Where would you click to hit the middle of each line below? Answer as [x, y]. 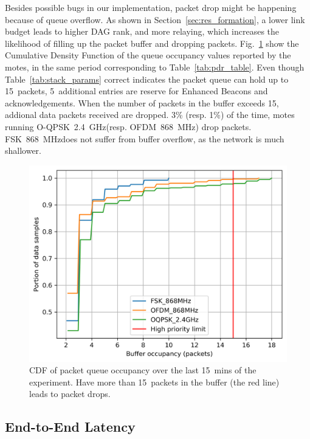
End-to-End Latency [70, 427]
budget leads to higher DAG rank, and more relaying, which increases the [142, 31]
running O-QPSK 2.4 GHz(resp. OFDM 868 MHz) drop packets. [128, 126]
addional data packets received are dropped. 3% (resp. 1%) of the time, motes [150, 115]
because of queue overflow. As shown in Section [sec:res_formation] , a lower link [155, 19]
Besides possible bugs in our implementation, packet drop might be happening [151, 7]
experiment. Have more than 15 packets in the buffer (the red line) [154, 382]
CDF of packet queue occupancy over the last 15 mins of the [143, 370]
